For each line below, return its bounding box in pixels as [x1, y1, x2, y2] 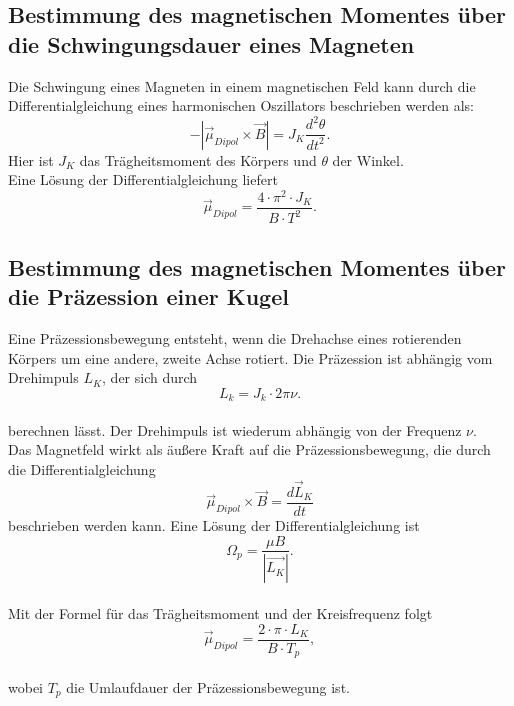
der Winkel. [332, 149, 404, 170]
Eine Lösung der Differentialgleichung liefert [8, 169, 278, 190]
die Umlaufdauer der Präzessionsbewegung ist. [66, 676, 350, 697]
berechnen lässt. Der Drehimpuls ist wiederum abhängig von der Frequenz [8, 419, 462, 440]
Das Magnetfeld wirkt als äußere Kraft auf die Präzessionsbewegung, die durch [8, 439, 491, 460]
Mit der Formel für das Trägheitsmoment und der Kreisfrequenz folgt [8, 603, 433, 623]
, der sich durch [102, 367, 198, 388]
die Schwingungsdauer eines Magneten [8, 28, 415, 59]
